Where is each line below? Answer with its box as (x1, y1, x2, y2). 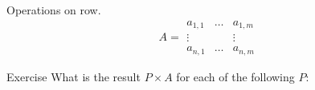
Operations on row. (6, 2, 101, 18)
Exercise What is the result (6, 68, 141, 84)
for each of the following (176, 68, 295, 84)
